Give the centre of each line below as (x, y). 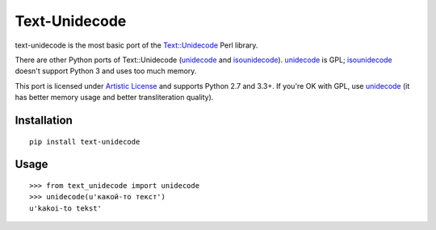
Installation (44, 120)
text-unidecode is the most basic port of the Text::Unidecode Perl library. (136, 45)
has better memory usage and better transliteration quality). (114, 98)
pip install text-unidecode (85, 142)
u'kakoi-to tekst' (66, 208)
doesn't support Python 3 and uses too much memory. (106, 71)
